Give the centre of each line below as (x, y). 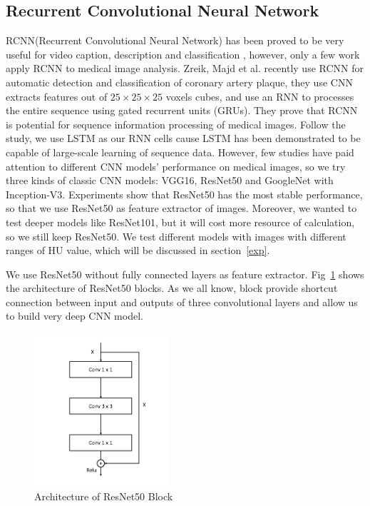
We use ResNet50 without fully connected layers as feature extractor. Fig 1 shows (185, 274)
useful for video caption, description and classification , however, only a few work (183, 54)
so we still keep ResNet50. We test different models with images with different (176, 236)
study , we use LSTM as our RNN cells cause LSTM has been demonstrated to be (183, 138)
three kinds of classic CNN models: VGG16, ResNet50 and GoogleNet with (170, 180)
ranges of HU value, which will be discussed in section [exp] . (138, 250)
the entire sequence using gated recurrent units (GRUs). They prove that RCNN (182, 110)
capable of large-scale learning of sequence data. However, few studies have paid (180, 152)
